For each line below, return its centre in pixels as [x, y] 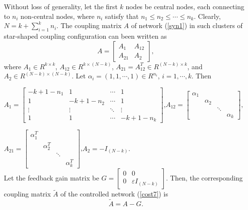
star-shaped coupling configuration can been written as [85, 36]
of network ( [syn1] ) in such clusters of [187, 25]
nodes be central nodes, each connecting [185, 6]
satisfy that [122, 16]
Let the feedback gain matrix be [52, 178]
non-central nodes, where [57, 16]
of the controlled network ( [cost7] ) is [114, 194]
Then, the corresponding [207, 178]
